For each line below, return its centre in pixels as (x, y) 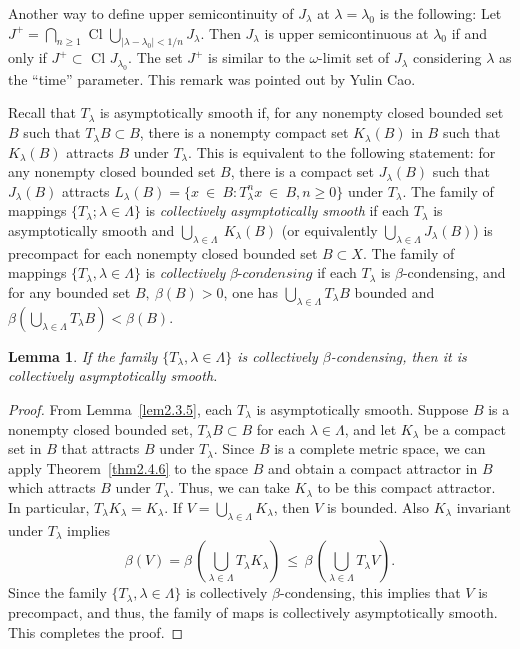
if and (469, 32)
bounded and (394, 292)
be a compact (464, 428)
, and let (370, 428)
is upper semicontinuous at (346, 32)
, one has (251, 292)
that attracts (100, 448)
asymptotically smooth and (91, 230)
